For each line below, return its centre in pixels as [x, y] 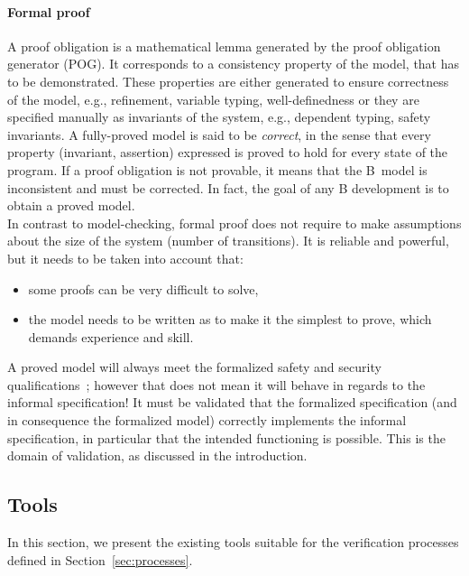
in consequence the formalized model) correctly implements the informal [207, 420]
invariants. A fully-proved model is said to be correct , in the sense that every [219, 134]
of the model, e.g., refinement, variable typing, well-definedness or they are [213, 99]
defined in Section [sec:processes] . [100, 559]
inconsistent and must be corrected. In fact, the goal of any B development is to [228, 187]
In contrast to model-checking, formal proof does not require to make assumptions [234, 223]
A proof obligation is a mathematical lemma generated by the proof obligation [224, 46]
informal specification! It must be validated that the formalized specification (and [232, 402]
